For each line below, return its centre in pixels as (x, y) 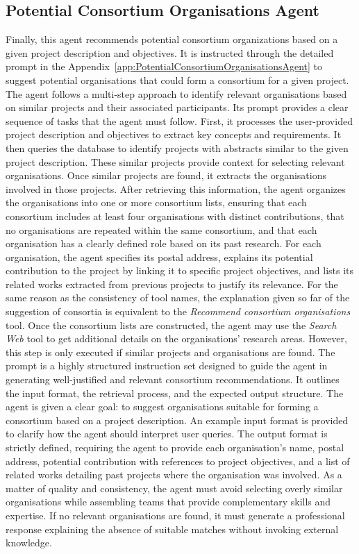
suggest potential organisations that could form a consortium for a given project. (177, 79)
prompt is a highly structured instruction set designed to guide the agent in (167, 366)
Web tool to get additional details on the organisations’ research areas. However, (176, 338)
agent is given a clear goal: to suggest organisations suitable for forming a (162, 406)
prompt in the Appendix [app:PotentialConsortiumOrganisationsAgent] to (164, 66)
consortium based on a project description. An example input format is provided (177, 420)
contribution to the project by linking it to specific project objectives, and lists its (180, 270)
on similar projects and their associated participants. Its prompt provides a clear (177, 107)
